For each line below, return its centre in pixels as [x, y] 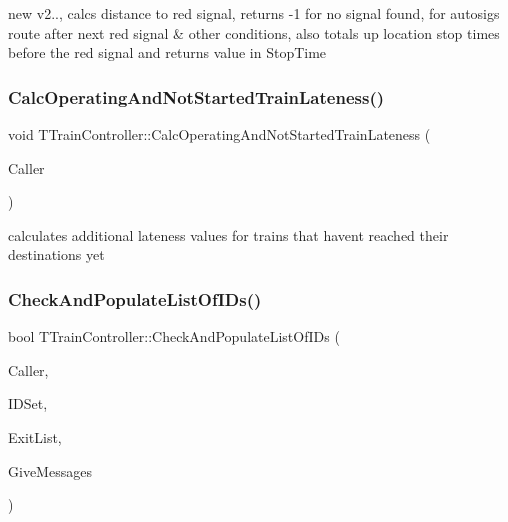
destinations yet [56, 254]
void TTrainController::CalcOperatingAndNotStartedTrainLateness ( [219, 134]
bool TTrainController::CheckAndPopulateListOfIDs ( [174, 336]
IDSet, [28, 403]
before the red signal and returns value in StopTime [167, 52]
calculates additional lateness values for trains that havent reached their [228, 234]
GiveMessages [50, 470]
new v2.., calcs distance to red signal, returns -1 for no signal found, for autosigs [254, 13]
